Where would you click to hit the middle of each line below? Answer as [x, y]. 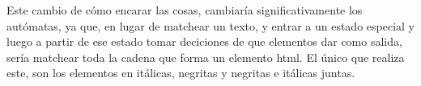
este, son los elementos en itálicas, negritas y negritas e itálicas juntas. [181, 73]
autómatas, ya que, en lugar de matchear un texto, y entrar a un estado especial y [210, 25]
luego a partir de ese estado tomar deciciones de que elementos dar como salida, [204, 41]
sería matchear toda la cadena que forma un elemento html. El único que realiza [206, 57]
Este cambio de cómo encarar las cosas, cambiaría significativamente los [185, 10]
